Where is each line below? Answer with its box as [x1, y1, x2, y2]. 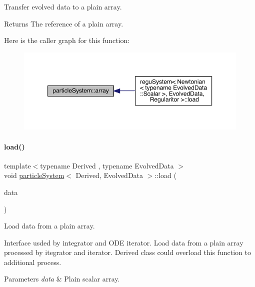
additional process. [4, 256, 61, 267]
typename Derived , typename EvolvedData [40, 160, 174, 170]
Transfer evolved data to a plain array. [4, 1, 122, 11]
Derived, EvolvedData [75, 170, 143, 180]
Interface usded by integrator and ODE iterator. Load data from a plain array [4, 237, 243, 247]
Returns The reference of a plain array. [4, 18, 123, 28]
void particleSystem [4, 170, 64, 180]
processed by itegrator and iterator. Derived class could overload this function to [4, 247, 251, 257]
